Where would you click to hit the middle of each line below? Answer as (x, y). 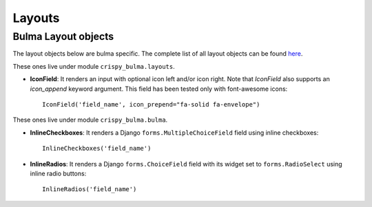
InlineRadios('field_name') (90, 189)
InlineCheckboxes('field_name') (97, 149)
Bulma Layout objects (63, 36)
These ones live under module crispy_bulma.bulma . (90, 120)
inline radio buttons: (58, 173)
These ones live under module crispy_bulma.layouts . (94, 66)
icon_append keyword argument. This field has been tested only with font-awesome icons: (159, 89)
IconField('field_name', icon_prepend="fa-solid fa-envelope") (151, 104)
